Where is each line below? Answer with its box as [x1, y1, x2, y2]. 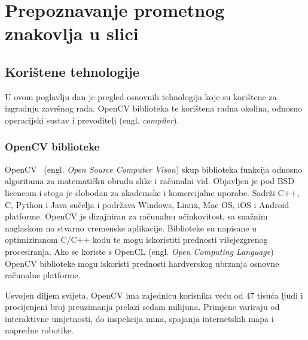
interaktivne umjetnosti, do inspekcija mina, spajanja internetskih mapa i [5, 312, 274, 324]
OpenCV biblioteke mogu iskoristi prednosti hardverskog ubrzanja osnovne [5, 257, 279, 269]
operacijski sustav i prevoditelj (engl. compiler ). [5, 113, 179, 126]
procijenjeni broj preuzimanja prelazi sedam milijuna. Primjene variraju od [5, 300, 280, 313]
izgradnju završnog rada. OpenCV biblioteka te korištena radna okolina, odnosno [5, 102, 303, 115]
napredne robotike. [5, 324, 74, 336]
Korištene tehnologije [5, 62, 139, 80]
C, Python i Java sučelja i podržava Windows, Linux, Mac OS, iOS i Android [5, 198, 289, 210]
